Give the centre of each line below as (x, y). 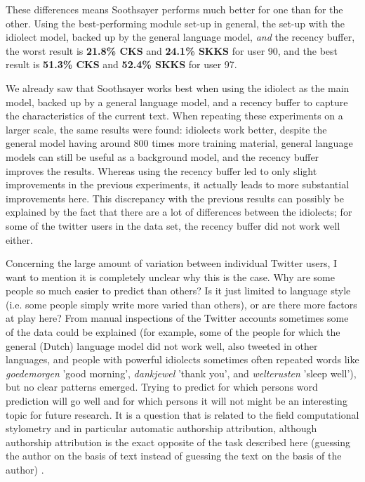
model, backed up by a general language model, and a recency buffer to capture (177, 102)
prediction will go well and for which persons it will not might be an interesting (177, 401)
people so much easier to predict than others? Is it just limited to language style (178, 291)
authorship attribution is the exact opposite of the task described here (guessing (178, 442)
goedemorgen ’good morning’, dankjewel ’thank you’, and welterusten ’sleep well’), (181, 373)
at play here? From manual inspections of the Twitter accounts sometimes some (177, 318)
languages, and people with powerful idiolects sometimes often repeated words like (182, 359)
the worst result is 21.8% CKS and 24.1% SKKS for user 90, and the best (172, 50)
